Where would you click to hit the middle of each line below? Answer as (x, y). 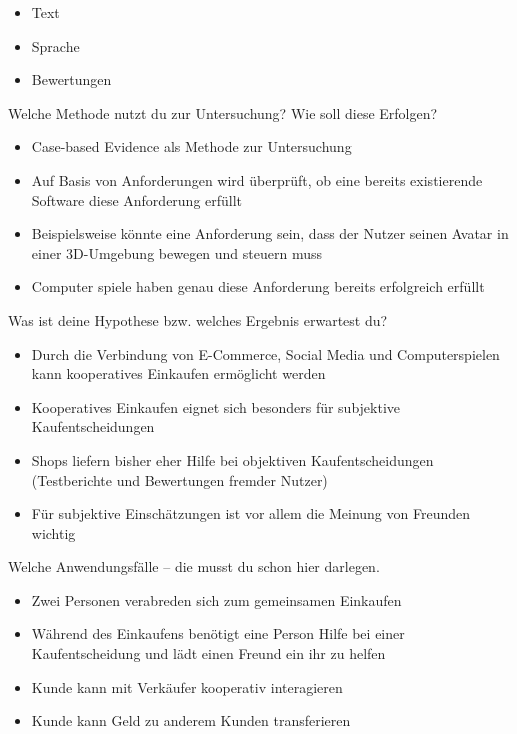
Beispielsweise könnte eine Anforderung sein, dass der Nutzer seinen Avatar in (270, 233)
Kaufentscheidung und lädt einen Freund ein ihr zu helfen (208, 653)
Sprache (55, 45)
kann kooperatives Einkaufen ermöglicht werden (178, 373)
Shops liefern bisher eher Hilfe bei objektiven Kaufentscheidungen (232, 459)
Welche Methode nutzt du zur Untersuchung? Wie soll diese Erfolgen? (223, 112)
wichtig (53, 532)
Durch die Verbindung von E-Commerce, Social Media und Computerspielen (265, 353)
